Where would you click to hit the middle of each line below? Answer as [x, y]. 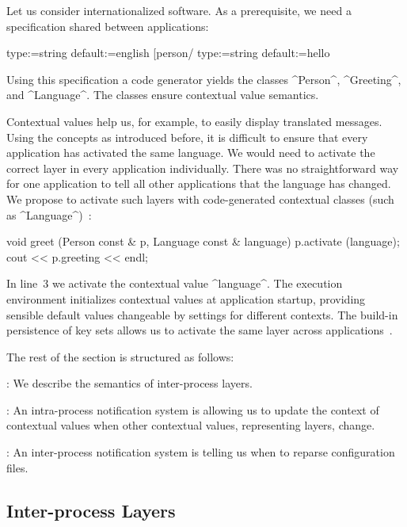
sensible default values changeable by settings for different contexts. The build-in [202, 314]
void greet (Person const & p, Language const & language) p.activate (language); [203, 241]
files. [17, 467]
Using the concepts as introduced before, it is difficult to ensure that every [187, 137]
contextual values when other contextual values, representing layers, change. [191, 425]
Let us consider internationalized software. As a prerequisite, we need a [179, 10]
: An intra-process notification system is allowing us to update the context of [193, 409]
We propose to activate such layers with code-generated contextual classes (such [200, 199]
